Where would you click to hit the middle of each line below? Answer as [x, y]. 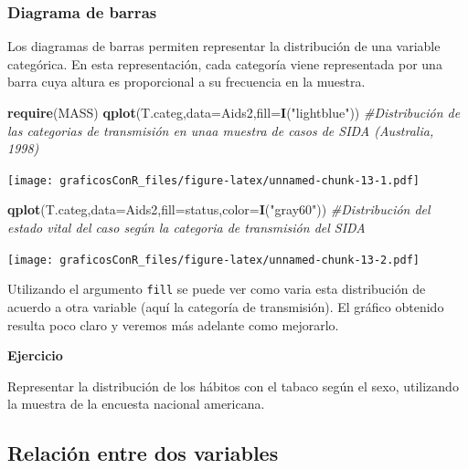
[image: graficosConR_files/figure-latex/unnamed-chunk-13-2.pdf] [214, 260]
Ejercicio [35, 355]
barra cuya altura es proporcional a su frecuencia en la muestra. [186, 82]
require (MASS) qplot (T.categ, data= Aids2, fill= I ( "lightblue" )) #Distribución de [234, 112]
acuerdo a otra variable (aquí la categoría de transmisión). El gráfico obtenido [226, 306]
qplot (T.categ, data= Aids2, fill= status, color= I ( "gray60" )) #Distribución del [219, 209]
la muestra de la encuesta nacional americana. [136, 404]
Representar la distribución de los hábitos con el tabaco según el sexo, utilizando [233, 386]
